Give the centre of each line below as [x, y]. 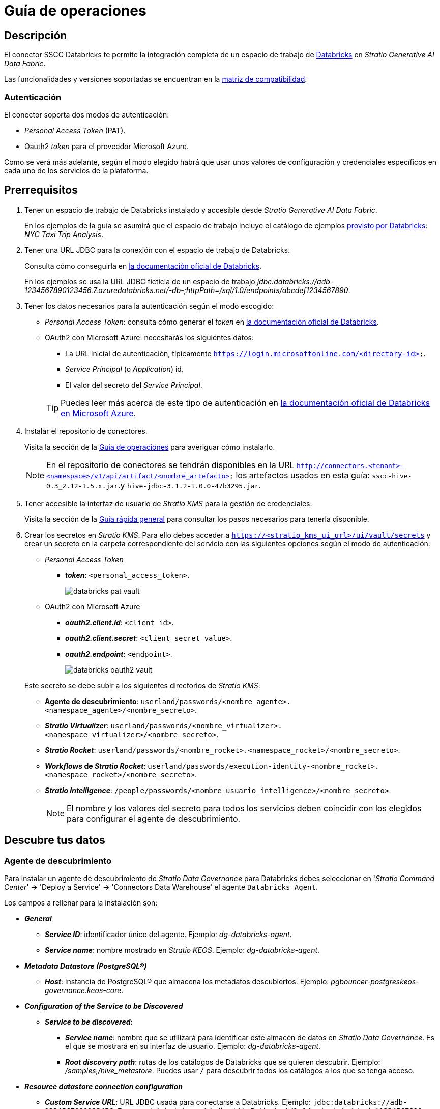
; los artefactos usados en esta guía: [300, 475]
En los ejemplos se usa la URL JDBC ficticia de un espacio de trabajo [140, 281]
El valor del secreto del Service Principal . [134, 385]
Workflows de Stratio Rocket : [95, 766]
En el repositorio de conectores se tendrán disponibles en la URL [170, 465]
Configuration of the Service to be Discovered [104, 1006]
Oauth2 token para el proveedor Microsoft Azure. [107, 146]
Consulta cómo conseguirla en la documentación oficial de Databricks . [143, 266]
